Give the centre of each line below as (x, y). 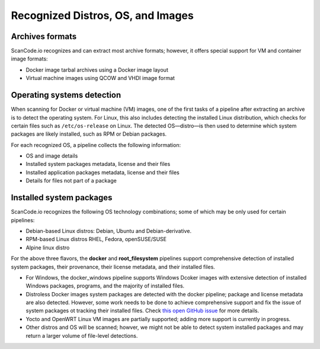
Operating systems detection (66, 95)
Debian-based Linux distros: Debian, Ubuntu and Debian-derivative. (109, 230)
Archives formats (44, 36)
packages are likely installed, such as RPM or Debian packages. (89, 134)
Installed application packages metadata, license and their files (103, 172)
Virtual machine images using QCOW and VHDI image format (100, 78)
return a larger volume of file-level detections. (82, 335)
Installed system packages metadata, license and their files (98, 164)
